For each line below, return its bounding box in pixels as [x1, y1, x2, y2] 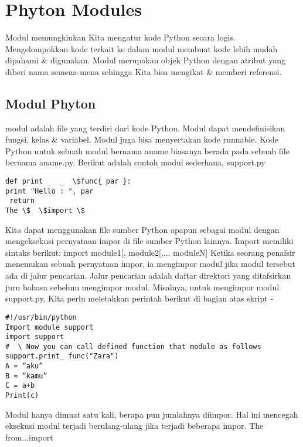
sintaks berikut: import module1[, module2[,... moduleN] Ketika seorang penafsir [5, 246, 295, 258]
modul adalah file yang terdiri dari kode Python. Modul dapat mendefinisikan [5, 121, 285, 134]
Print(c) [5, 391, 39, 400]
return [9, 197, 35, 205]
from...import [5, 431, 53, 443]
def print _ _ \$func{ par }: [5, 177, 131, 186]
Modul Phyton [5, 94, 96, 112]
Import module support [5, 323, 94, 331]
